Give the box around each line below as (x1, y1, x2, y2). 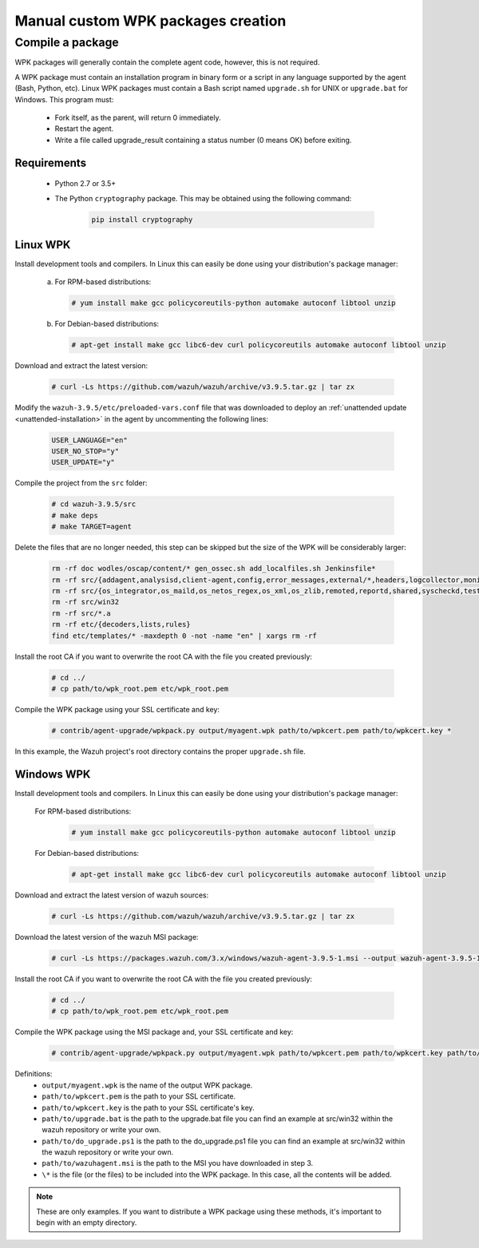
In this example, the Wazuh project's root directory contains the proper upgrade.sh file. (14, 747, 307, 756)
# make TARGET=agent (51, 522, 132, 531)
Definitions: (14, 1069, 53, 1079)
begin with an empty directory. (36, 1218, 137, 1227)
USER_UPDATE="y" (51, 458, 116, 467)
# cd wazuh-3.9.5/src (51, 500, 137, 509)
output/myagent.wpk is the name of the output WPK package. (42, 1080, 253, 1090)
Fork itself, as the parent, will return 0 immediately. (54, 113, 221, 122)
